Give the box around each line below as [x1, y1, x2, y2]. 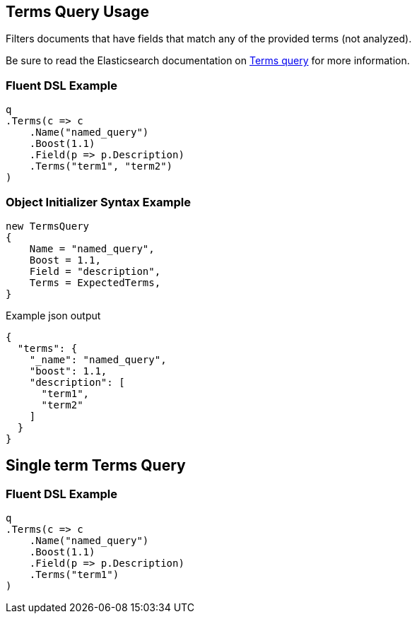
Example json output [6, 309, 101, 322]
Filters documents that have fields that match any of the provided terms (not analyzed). [6, 33, 412, 45]
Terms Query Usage [6, 3, 149, 20]
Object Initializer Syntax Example [6, 194, 191, 209]
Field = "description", [29, 265, 161, 277]
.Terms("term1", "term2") [29, 160, 173, 172]
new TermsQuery [6, 220, 90, 232]
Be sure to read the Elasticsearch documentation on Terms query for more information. [6, 54, 410, 67]
